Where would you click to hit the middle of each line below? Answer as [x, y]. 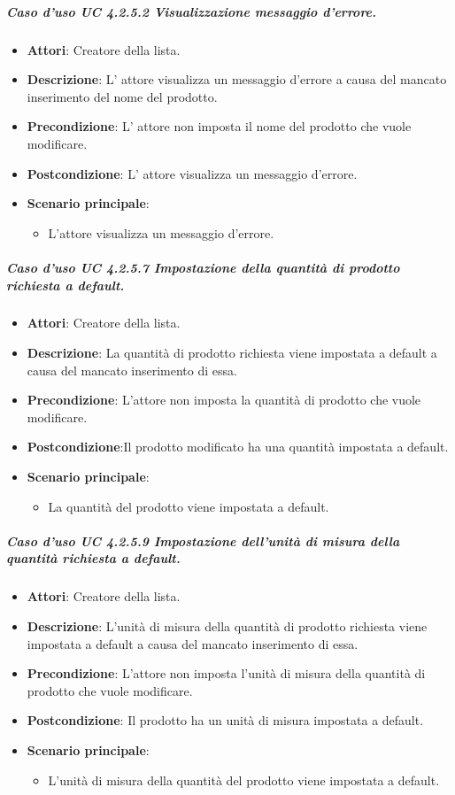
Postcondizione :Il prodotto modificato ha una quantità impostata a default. [238, 447]
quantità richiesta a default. [93, 558]
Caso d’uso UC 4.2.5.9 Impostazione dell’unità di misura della [203, 540]
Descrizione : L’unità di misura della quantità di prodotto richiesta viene [227, 625]
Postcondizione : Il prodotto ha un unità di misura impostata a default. [225, 720]
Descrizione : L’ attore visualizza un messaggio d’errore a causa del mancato [237, 79]
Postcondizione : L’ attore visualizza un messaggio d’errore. [192, 173]
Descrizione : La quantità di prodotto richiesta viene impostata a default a [232, 353]
